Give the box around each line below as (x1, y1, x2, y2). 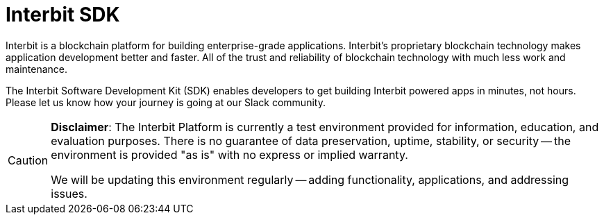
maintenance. (6, 62, 67, 75)
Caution (8, 153, 49, 167)
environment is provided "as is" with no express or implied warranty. (51, 147, 408, 162)
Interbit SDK (6, 3, 120, 26)
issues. (51, 186, 87, 201)
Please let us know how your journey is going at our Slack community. (6, 96, 326, 108)
